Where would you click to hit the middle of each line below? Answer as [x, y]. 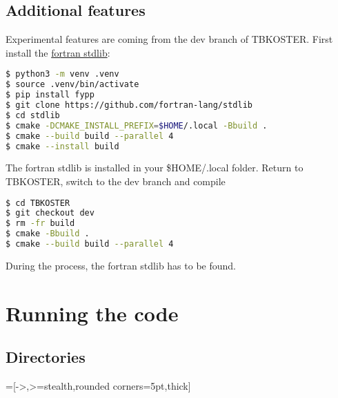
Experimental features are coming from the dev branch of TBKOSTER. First [169, 39]
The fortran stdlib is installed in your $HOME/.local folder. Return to [155, 168]
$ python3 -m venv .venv [62, 74]
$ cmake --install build [62, 146]
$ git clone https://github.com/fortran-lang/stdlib [129, 105]
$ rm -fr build [40, 224]
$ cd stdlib [33, 115]
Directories [46, 357]
